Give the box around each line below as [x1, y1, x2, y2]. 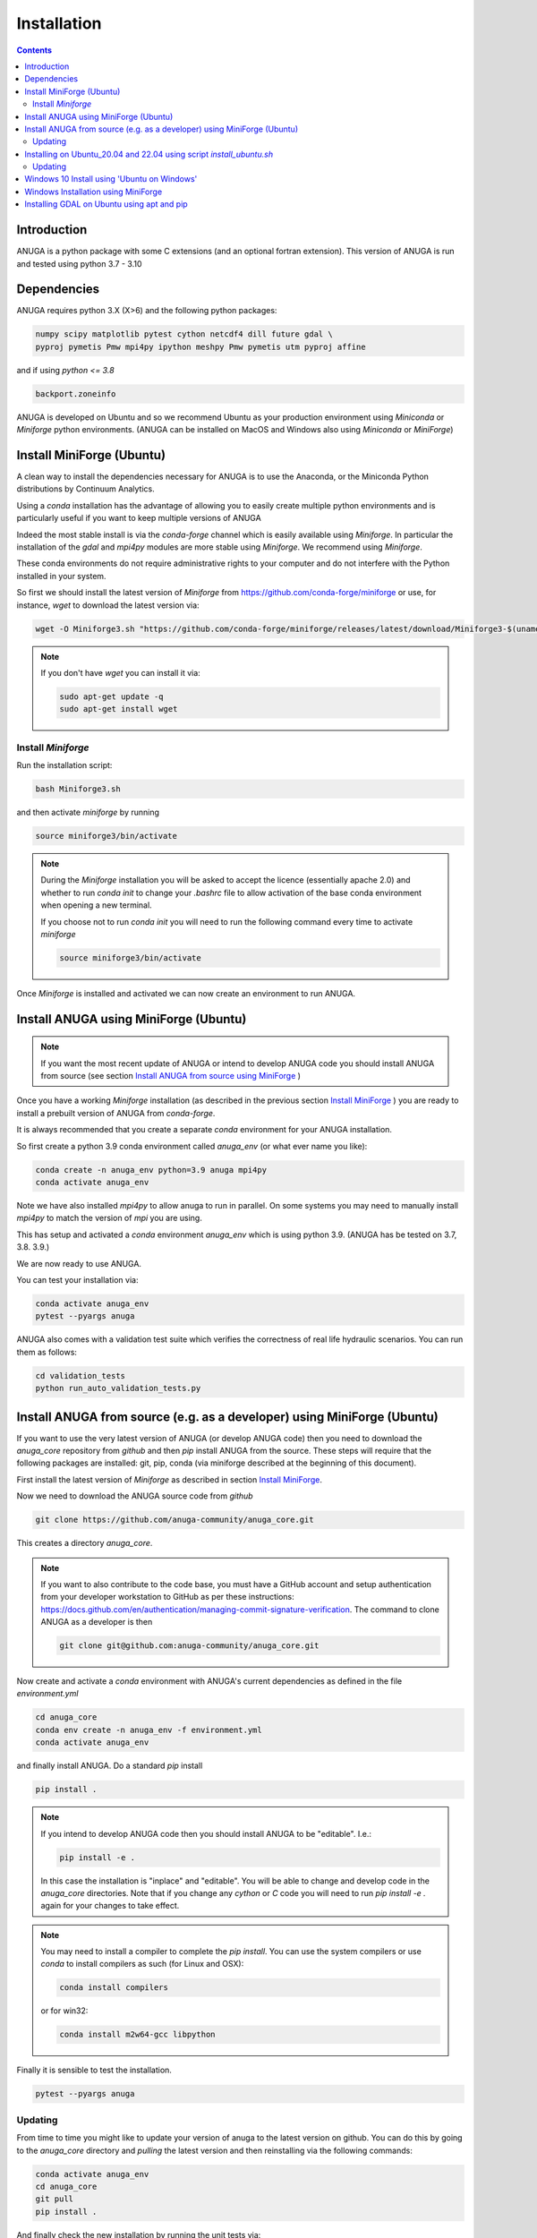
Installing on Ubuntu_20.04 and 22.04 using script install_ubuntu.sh [24, 149, 273, 159]
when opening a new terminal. [40, 900, 152, 910]
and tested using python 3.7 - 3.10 [16, 258, 142, 269]
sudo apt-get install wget [59, 704, 178, 714]
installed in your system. [16, 570, 107, 581]
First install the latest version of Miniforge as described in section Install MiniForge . [16, 1473, 322, 1485]
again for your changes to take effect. [40, 1901, 180, 1911]
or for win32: [40, 2005, 89, 2016]
